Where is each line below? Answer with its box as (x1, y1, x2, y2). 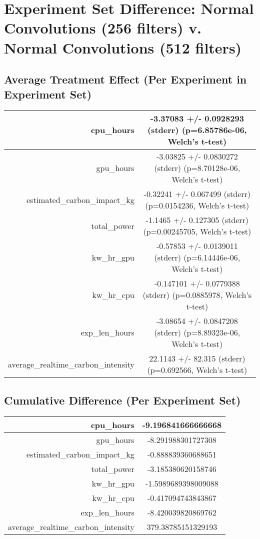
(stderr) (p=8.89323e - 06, (154, 326, 240, 338)
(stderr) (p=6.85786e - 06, (147, 124, 247, 136)
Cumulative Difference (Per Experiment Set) (4, 392, 241, 407)
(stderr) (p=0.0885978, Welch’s (142, 289, 252, 301)
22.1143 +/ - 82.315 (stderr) (149, 352, 245, 364)
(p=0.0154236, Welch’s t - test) (145, 199, 249, 211)
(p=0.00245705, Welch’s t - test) (143, 225, 251, 237)
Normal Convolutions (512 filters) (4, 37, 242, 57)
